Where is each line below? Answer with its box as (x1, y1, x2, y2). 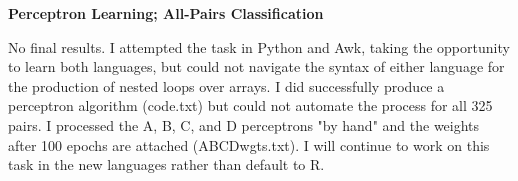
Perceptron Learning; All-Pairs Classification (8, 3, 324, 23)
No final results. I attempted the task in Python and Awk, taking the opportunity (8, 36, 510, 57)
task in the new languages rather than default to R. (8, 154, 325, 175)
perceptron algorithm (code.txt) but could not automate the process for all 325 (8, 95, 493, 116)
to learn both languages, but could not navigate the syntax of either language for (8, 56, 505, 77)
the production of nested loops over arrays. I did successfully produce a (8, 75, 445, 96)
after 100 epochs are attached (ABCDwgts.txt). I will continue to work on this (8, 134, 490, 155)
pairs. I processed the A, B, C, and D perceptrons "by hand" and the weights (8, 114, 480, 135)
